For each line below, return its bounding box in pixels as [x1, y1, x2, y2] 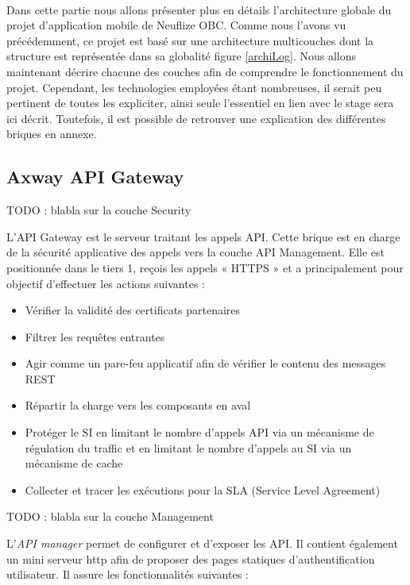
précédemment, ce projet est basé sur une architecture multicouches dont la [6, 32, 374, 48]
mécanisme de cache [25, 455, 123, 471]
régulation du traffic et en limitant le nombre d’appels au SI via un [25, 439, 352, 456]
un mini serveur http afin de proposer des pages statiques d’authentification [6, 550, 375, 567]
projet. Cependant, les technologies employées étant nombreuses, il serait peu [6, 79, 382, 95]
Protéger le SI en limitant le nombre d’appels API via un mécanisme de [25, 424, 374, 441]
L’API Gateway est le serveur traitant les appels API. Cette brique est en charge [6, 228, 400, 244]
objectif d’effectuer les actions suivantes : [6, 275, 205, 291]
